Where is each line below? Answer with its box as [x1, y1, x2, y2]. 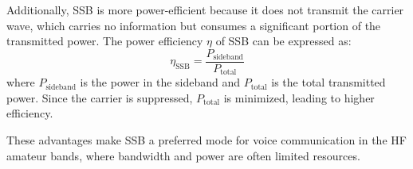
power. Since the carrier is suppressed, [6, 89, 193, 106]
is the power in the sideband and [80, 74, 241, 90]
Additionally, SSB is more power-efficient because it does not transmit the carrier [6, 2, 404, 17]
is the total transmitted [271, 74, 386, 90]
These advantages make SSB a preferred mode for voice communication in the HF [6, 132, 407, 148]
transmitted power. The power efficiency [6, 33, 203, 49]
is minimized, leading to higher [223, 89, 375, 106]
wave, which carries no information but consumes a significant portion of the [6, 17, 381, 33]
